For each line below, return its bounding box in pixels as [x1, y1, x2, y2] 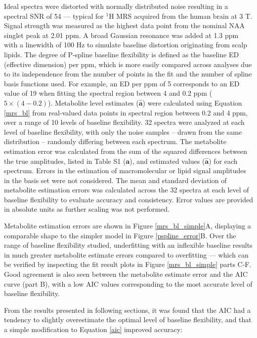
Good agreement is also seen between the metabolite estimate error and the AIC [4, 269, 248, 279]
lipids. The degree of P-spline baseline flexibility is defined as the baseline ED [4, 49, 239, 59]
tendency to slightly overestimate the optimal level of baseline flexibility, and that [4, 314, 252, 325]
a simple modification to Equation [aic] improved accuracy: [4, 324, 183, 334]
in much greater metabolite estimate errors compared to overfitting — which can [4, 249, 249, 260]
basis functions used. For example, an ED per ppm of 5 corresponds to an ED [4, 78, 240, 88]
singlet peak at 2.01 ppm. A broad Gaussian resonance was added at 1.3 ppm [4, 30, 239, 40]
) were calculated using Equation [142, 97, 242, 108]
